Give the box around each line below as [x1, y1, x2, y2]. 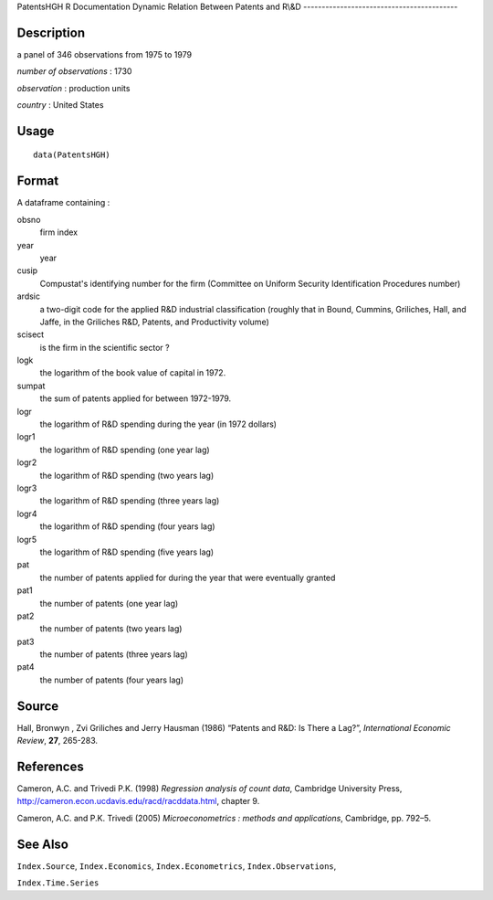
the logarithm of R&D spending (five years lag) [39, 546, 215, 557]
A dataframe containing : [16, 197, 110, 208]
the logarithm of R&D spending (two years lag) [39, 470, 215, 481]
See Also [16, 836, 68, 852]
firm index [39, 227, 78, 238]
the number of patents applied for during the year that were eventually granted [39, 572, 336, 583]
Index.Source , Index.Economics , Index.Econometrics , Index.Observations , [16, 860, 337, 872]
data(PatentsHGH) [33, 150, 110, 160]
